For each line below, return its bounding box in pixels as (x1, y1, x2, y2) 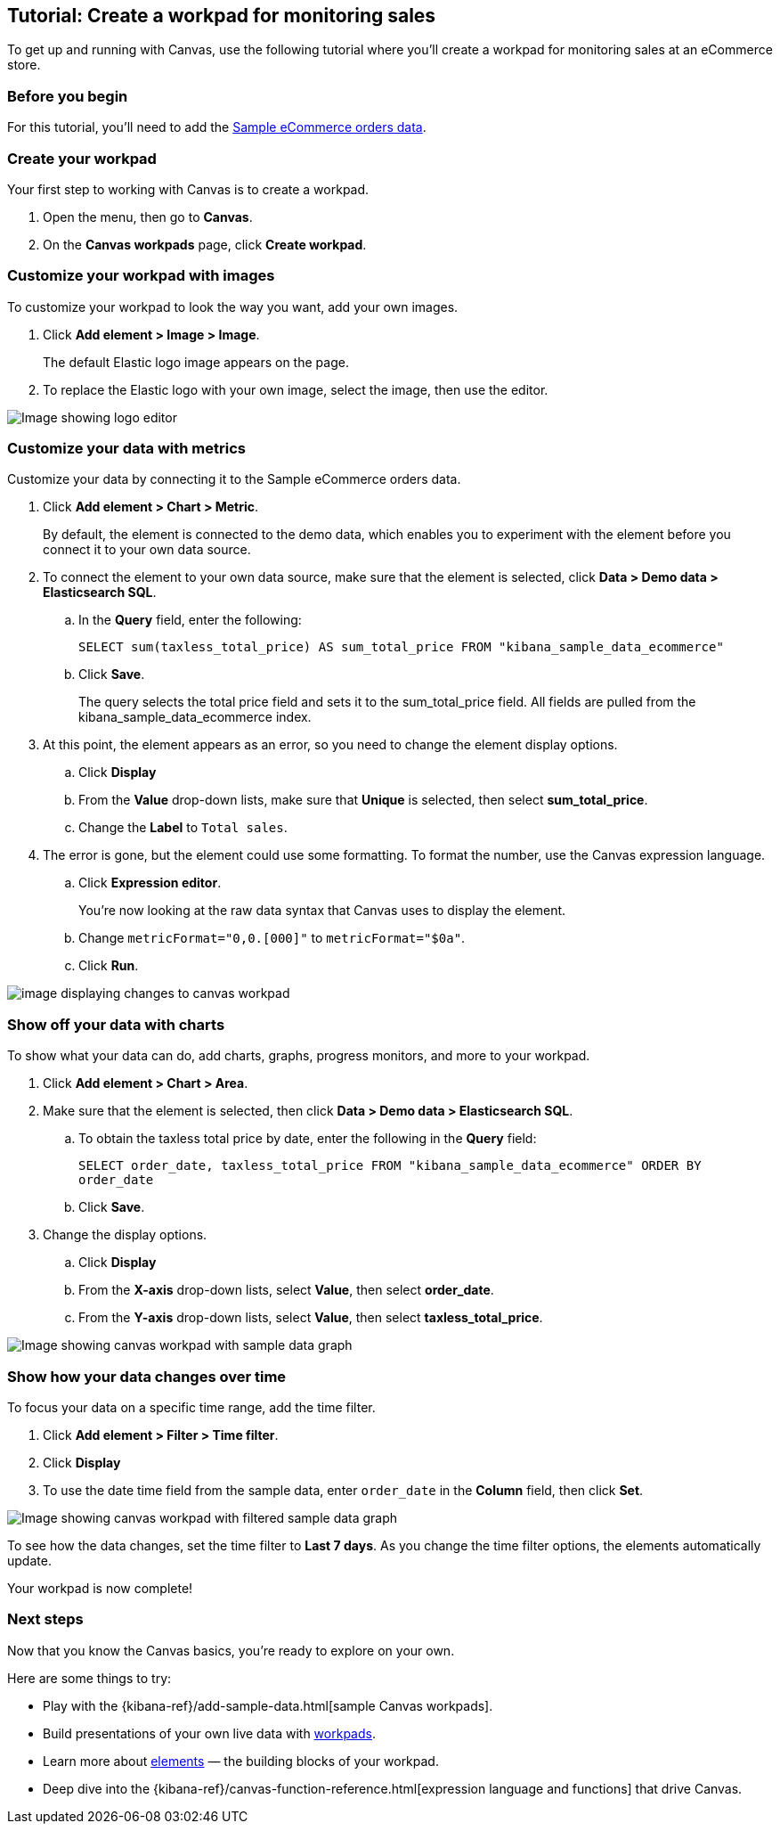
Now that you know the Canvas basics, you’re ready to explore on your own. (7, 1642, 455, 1658)
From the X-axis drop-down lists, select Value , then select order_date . (78, 1282, 494, 1298)
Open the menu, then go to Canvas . (43, 208, 253, 225)
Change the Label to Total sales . (78, 820, 288, 836)
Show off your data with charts (7, 1015, 225, 1034)
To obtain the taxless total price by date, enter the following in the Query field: (78, 1131, 537, 1147)
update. (7, 1552, 52, 1568)
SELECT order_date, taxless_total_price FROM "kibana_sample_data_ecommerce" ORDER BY (78, 1158, 702, 1173)
